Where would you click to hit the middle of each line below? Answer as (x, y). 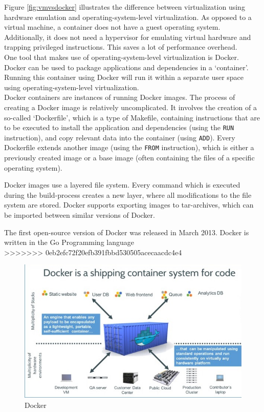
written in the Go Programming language (69, 242)
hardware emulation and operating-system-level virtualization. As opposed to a (128, 17)
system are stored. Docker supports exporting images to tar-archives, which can (129, 205)
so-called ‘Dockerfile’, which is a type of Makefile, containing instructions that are (132, 117)
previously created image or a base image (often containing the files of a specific (129, 158)
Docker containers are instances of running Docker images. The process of (120, 97)
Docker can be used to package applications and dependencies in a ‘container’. (126, 67)
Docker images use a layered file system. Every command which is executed (122, 185)
